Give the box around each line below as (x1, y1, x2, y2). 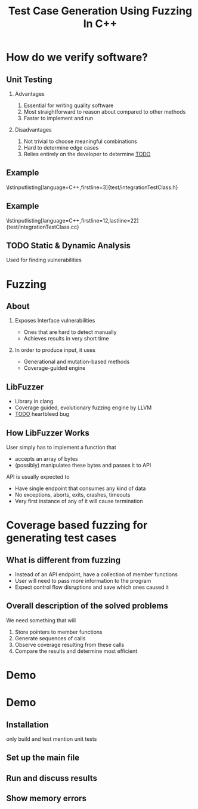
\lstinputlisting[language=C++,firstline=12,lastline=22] (6, 217, 139, 224)
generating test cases (6, 531, 117, 545)
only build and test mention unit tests (6, 735, 97, 743)
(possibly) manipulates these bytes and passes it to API (14, 462, 151, 469)
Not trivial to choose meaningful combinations (23, 138, 137, 145)
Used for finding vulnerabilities (6, 256, 82, 264)
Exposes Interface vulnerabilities (14, 317, 95, 324)
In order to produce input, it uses (14, 346, 96, 354)
